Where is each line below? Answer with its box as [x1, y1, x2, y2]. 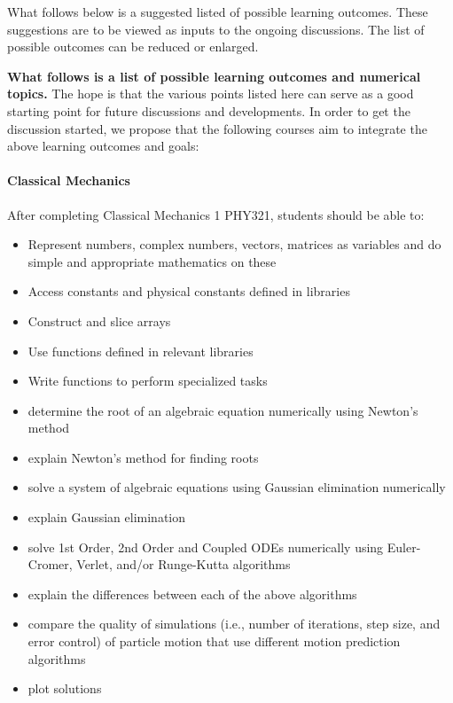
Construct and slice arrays [27, 311, 171, 330]
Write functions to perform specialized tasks [27, 371, 268, 390]
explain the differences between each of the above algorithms [27, 584, 357, 603]
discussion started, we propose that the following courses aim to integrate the [7, 119, 427, 137]
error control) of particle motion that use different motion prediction [27, 632, 401, 651]
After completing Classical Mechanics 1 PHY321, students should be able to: [7, 205, 425, 223]
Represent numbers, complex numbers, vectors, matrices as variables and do [27, 235, 441, 254]
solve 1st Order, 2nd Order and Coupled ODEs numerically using [27, 537, 384, 556]
